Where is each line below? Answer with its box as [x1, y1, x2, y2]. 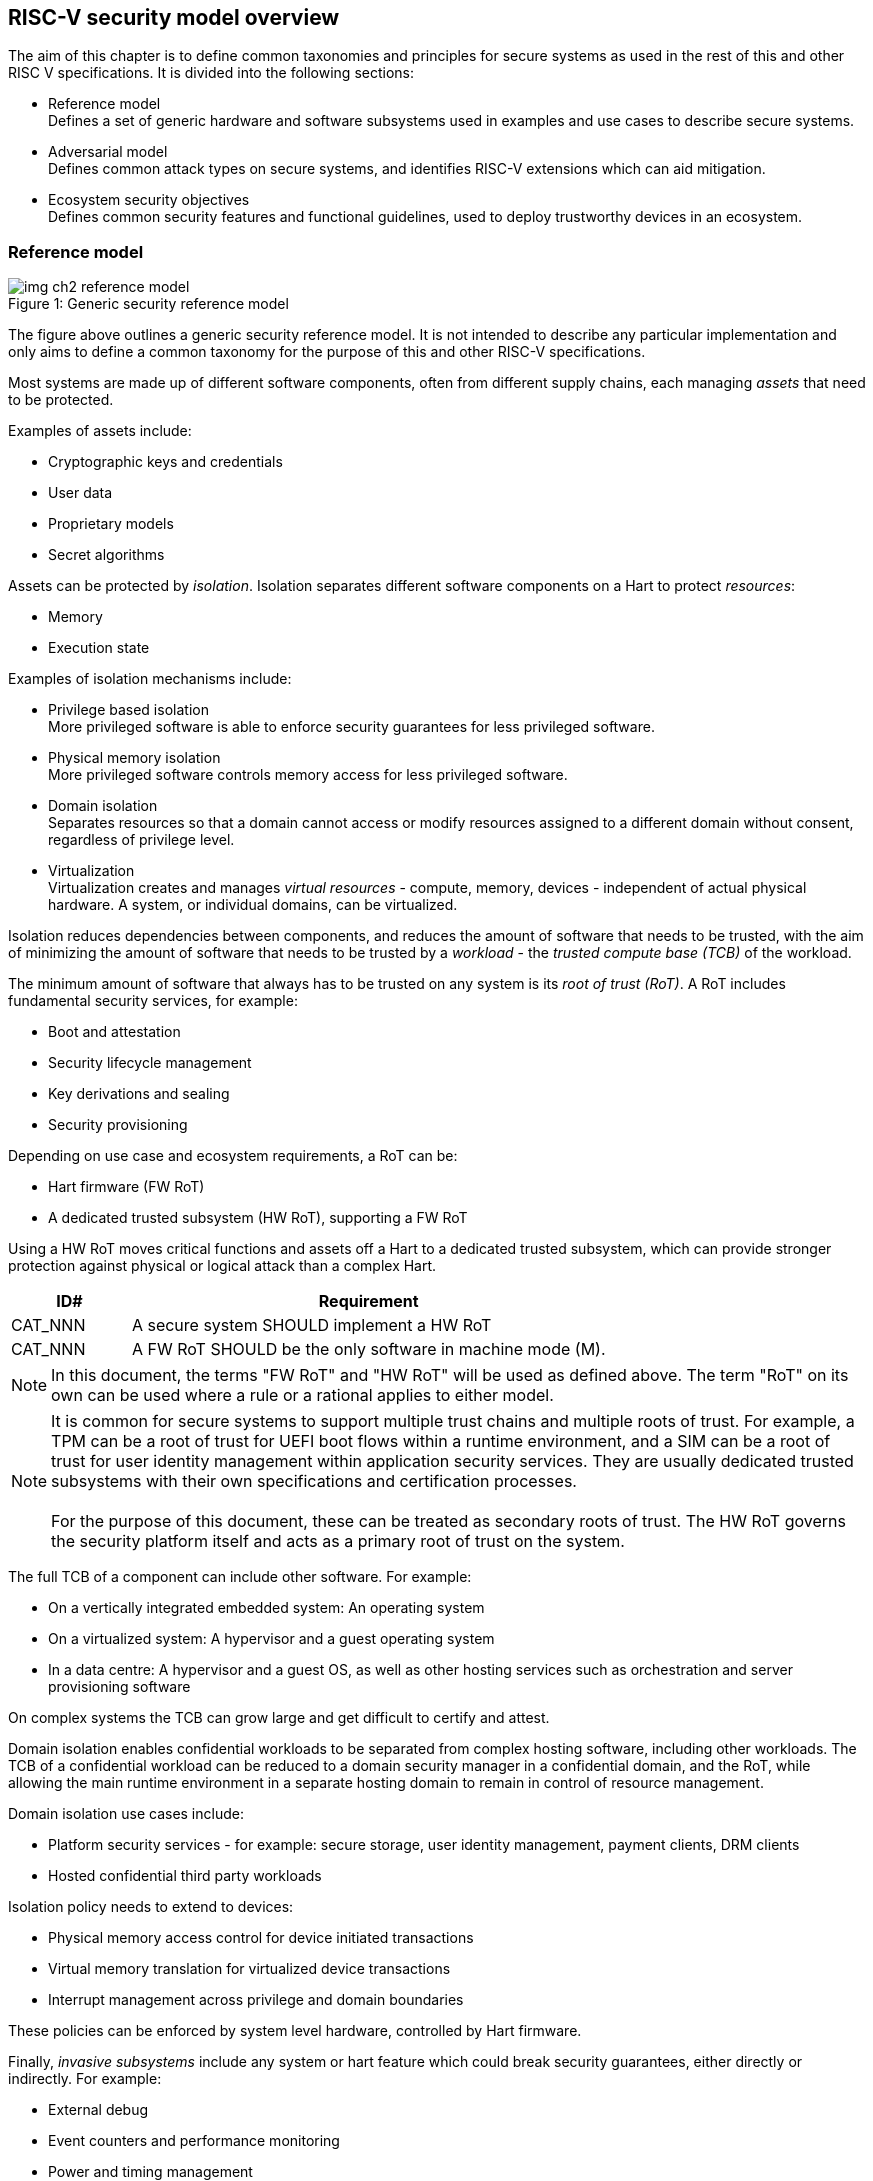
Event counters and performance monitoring [48, 2132, 340, 2150]
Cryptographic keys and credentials [48, 453, 283, 471]
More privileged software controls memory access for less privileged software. [48, 766, 568, 784]
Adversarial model [48, 143, 168, 161]
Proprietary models [48, 515, 174, 533]
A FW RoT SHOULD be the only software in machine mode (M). [131, 1339, 606, 1360]
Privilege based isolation [48, 701, 209, 719]
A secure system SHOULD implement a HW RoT [131, 1315, 492, 1336]
